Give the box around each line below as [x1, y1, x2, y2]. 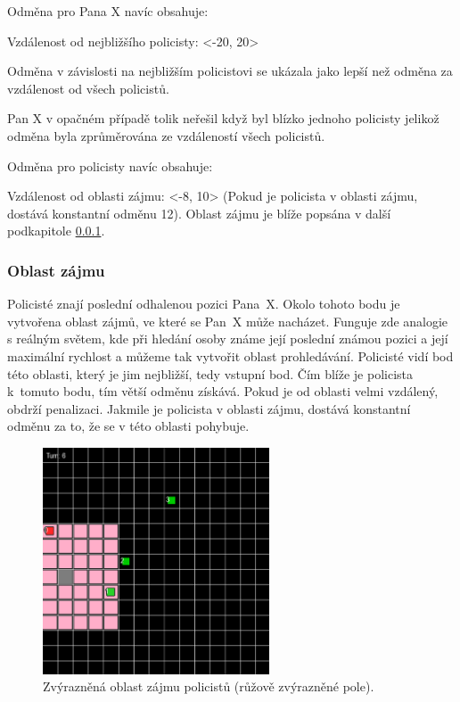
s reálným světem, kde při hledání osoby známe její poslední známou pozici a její [7, 329, 448, 348]
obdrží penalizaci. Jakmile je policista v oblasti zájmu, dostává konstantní [7, 399, 411, 417]
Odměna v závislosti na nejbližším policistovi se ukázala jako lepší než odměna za [7, 62, 453, 80]
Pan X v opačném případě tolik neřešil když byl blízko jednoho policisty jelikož [7, 109, 439, 128]
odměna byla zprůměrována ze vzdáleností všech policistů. [7, 126, 325, 145]
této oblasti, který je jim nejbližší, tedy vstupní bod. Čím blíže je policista [7, 364, 413, 383]
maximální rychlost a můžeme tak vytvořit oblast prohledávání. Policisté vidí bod [7, 346, 454, 365]
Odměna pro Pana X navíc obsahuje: [7, 2, 209, 20]
